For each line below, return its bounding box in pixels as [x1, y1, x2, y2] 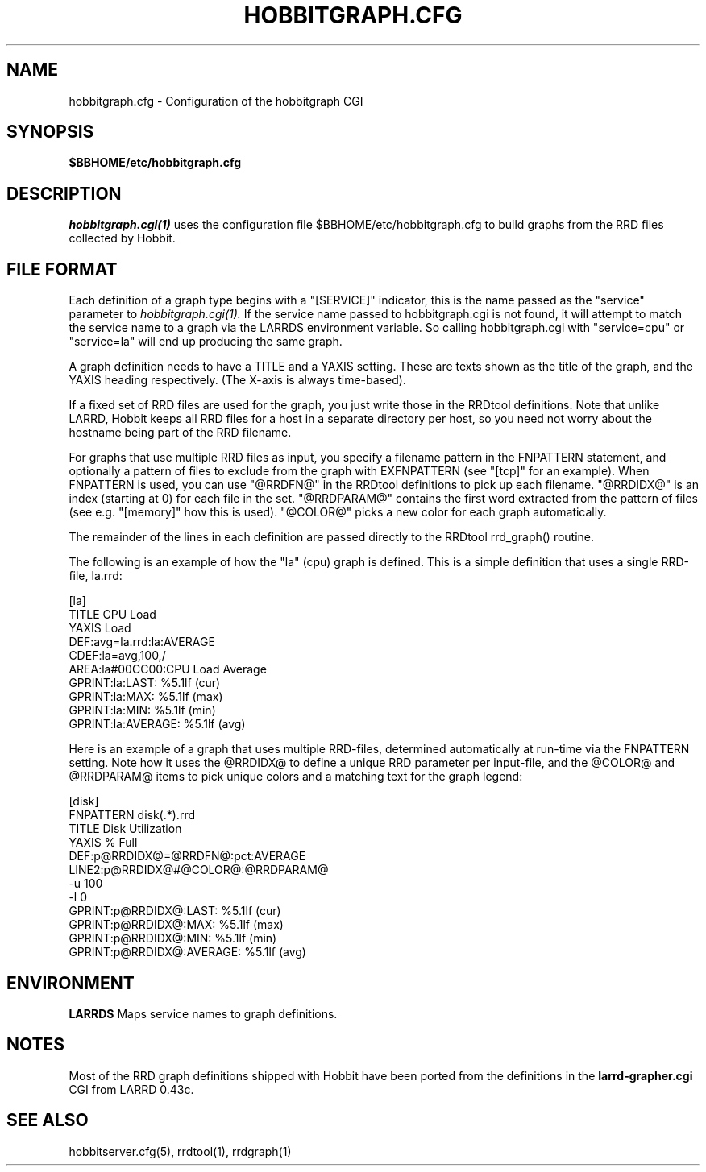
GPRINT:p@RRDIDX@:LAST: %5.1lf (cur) [69, 904, 281, 918]
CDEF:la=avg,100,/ [69, 648, 166, 663]
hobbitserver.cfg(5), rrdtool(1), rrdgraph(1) [69, 1144, 292, 1158]
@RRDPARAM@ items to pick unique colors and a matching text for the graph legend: [69, 769, 523, 784]
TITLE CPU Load [69, 607, 156, 622]
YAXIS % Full [69, 835, 138, 850]
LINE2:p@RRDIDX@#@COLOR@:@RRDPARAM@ [69, 863, 329, 877]
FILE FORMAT [6, 259, 118, 280]
